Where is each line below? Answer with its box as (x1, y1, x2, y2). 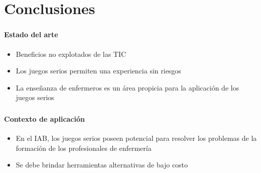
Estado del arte (4, 29, 58, 40)
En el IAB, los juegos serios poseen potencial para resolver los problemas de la (16, 133, 257, 143)
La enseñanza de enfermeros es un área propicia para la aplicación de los (16, 82, 239, 93)
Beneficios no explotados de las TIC (16, 48, 126, 59)
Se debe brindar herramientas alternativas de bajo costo (16, 159, 188, 170)
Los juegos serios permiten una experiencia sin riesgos (16, 65, 181, 76)
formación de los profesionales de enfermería (16, 142, 152, 153)
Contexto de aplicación (4, 113, 85, 124)
